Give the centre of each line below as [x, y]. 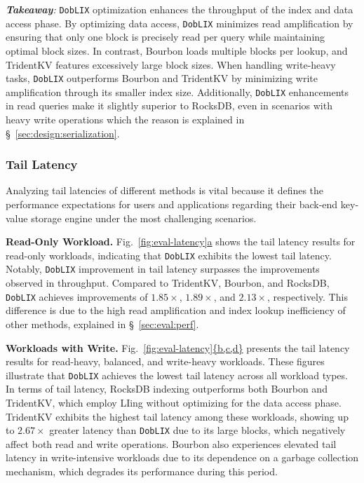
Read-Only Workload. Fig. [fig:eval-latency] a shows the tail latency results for [181, 241]
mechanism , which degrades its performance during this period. [142, 471]
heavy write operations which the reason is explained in [125, 119]
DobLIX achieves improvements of [77, 296]
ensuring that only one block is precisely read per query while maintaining [166, 37]
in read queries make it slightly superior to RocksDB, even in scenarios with [169, 106]
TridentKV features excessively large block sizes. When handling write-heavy [171, 64]
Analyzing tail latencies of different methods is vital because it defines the [165, 190]
